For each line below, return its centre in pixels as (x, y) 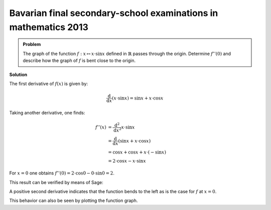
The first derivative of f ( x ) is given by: (48, 83)
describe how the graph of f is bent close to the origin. (79, 60)
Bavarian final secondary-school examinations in (114, 13)
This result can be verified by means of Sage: (56, 182)
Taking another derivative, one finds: (47, 112)
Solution (18, 74)
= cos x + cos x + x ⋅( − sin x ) (137, 152)
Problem (32, 44)
